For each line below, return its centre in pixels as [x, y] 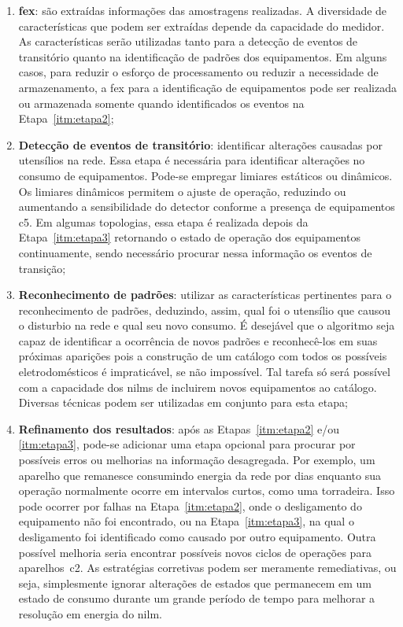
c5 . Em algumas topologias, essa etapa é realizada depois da [163, 221]
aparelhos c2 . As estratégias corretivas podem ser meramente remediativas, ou [207, 568]
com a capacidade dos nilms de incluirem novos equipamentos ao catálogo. [198, 387]
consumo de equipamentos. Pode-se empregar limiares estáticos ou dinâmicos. [205, 175]
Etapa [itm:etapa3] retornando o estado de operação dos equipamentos [189, 237]
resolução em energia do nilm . [90, 613]
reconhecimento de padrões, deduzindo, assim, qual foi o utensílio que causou [204, 310]
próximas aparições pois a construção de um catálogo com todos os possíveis [203, 356]
